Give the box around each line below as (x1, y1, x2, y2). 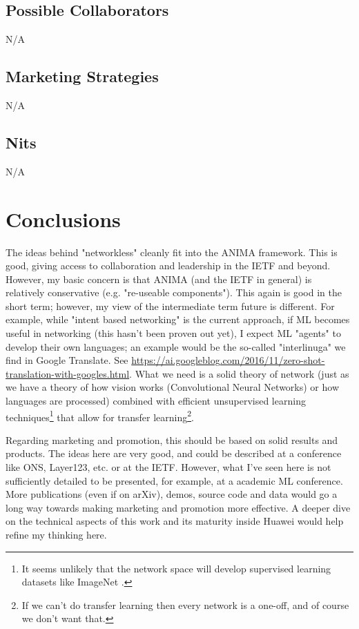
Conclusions (6, 204, 121, 233)
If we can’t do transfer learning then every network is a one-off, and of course (21, 597, 349, 612)
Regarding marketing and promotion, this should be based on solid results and (6, 432, 338, 447)
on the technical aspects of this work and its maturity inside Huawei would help (6, 514, 344, 528)
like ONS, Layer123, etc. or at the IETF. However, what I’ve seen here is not (6, 460, 331, 474)
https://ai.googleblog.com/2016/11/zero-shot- (131, 353, 325, 367)
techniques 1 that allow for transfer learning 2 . (6, 407, 194, 424)
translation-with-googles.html (6, 366, 130, 380)
